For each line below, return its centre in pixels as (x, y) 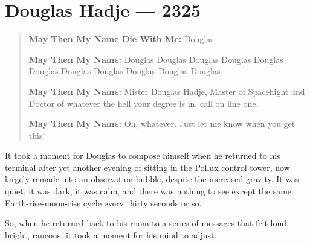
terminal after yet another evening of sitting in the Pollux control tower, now (147, 167)
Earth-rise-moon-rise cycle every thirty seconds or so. (103, 202)
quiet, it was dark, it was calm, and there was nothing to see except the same (148, 191)
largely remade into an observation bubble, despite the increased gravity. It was (152, 179)
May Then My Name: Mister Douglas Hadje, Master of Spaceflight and (167, 91)
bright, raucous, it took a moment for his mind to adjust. (111, 234)
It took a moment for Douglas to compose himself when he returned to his (143, 155)
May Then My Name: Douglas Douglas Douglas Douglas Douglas (156, 59)
